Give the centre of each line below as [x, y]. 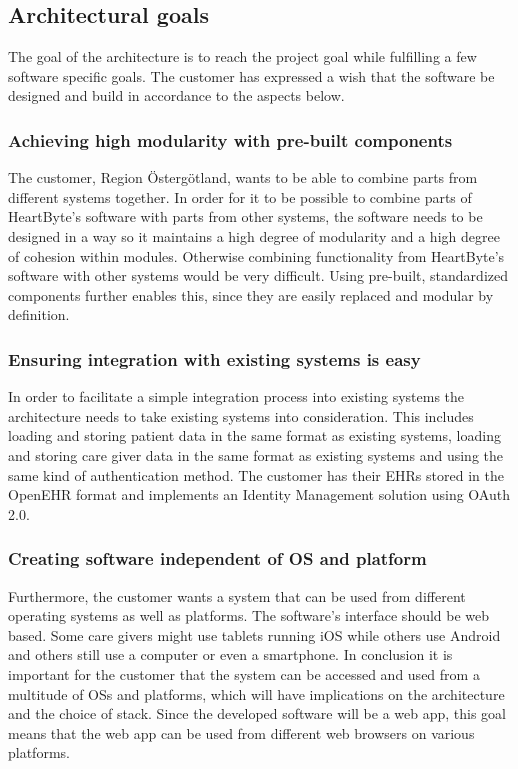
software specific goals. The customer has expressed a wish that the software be [251, 75]
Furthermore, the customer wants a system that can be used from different [237, 595]
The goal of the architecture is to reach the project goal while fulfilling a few [242, 56]
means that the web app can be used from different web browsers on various [241, 732]
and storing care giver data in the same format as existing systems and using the [256, 454]
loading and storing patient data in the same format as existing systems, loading [254, 435]
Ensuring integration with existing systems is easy [214, 358]
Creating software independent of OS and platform [217, 558]
